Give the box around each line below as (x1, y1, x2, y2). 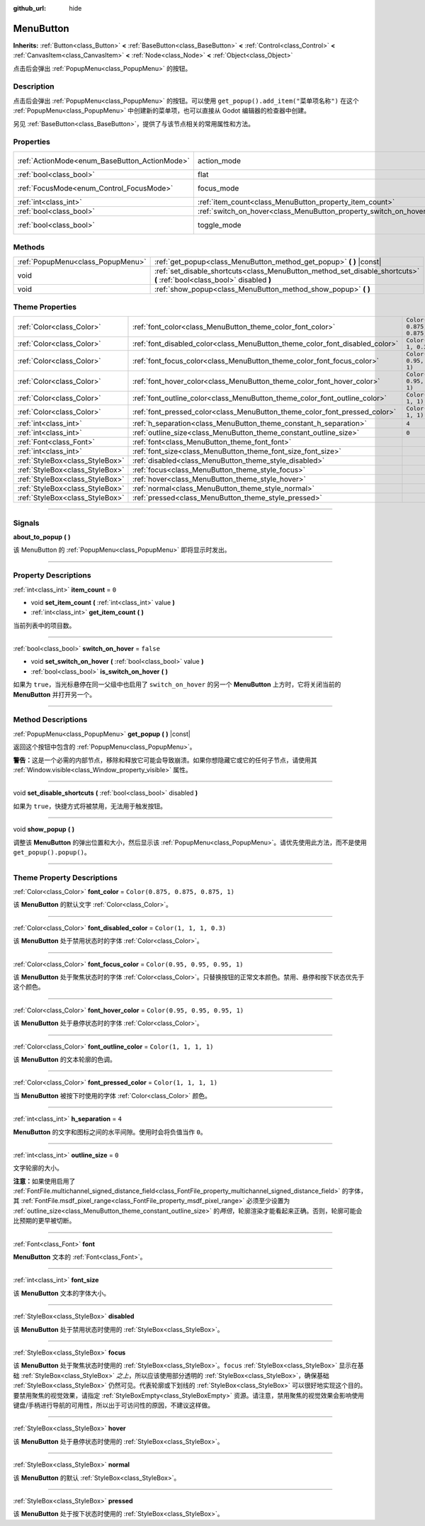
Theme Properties (13, 302, 77, 312)
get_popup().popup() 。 (13, 847, 91, 857)
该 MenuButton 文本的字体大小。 (13, 1289, 110, 1297)
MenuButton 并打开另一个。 (13, 690, 96, 699)
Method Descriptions (13, 715, 88, 725)
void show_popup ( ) (13, 825, 75, 834)
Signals (13, 518, 40, 528)
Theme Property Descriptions (13, 872, 118, 882)
